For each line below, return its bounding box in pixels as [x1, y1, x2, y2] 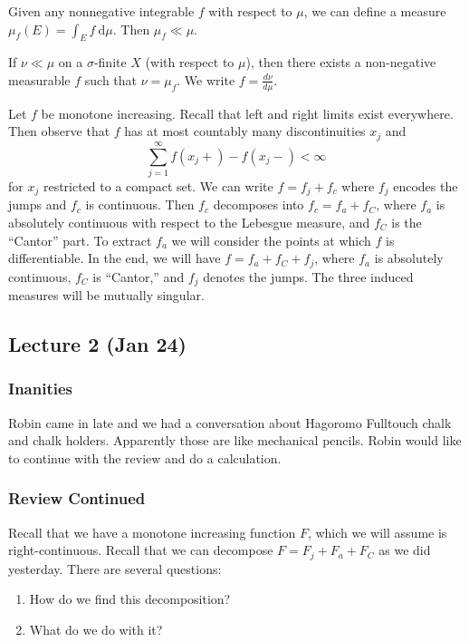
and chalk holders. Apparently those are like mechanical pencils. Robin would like [8, 431, 462, 450]
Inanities [8, 377, 72, 400]
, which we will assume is [307, 522, 447, 541]
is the [391, 213, 422, 232]
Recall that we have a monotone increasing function [8, 522, 296, 541]
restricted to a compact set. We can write [43, 176, 273, 195]
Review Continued [8, 487, 146, 510]
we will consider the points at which [171, 230, 371, 249]
